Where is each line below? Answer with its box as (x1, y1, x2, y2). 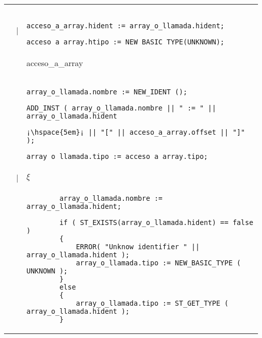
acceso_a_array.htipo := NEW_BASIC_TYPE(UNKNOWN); (26, 38, 225, 46)
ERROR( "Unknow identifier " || (76, 243, 200, 251)
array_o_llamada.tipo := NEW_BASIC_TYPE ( (76, 259, 241, 267)
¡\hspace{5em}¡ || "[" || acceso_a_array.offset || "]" (26, 128, 245, 136)
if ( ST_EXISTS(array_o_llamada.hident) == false (59, 218, 253, 227)
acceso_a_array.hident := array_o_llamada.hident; (26, 22, 225, 30)
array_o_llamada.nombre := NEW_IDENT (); (26, 88, 187, 96)
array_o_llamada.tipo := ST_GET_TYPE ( (76, 299, 229, 307)
